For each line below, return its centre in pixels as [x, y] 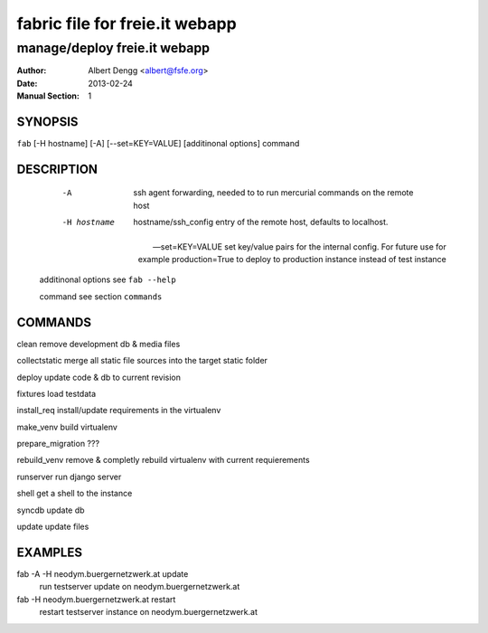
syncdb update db [51, 510]
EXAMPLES [50, 552]
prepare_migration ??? [58, 444]
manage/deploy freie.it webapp [113, 48]
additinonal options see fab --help [108, 279]
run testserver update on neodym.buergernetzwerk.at [140, 587]
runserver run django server [69, 477]
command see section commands [101, 296]
